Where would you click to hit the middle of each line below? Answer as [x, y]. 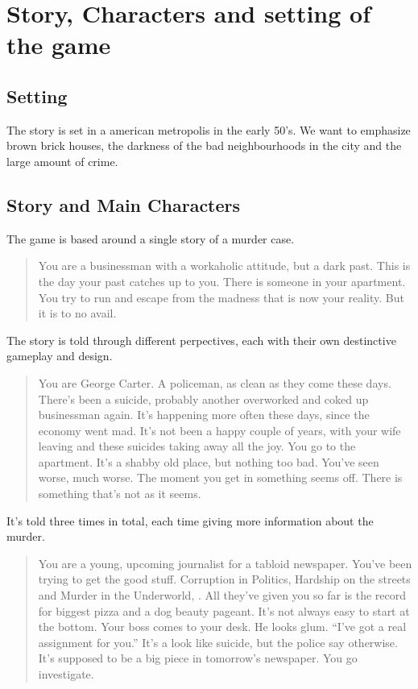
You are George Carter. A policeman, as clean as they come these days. [215, 382]
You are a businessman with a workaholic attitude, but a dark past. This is [224, 266]
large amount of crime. [62, 161]
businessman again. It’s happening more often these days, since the [204, 415]
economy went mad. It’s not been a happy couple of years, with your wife [219, 430]
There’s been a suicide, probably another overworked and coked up [203, 398]
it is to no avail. [77, 313]
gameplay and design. [60, 356]
